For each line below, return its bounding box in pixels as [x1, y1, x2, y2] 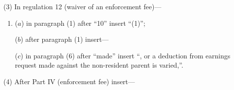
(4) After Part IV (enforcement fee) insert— [3, 76, 135, 86]
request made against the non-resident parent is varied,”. [15, 60, 183, 70]
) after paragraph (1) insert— [20, 34, 109, 44]
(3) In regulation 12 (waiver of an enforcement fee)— [3, 1, 162, 11]
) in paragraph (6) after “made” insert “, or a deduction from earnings [20, 50, 231, 60]
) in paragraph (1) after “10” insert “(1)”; [21, 18, 145, 28]
